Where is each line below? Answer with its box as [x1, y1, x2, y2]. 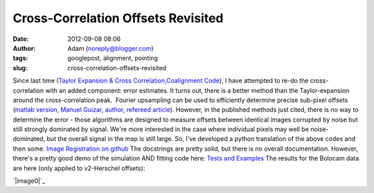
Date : [12, 35, 29, 43]
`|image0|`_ [12, 177, 45, 185]
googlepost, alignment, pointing [67, 54, 159, 62]
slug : [12, 63, 28, 72]
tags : [12, 54, 28, 62]
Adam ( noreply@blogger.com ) [67, 44, 154, 52]
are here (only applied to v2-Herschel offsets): [12, 164, 145, 172]
